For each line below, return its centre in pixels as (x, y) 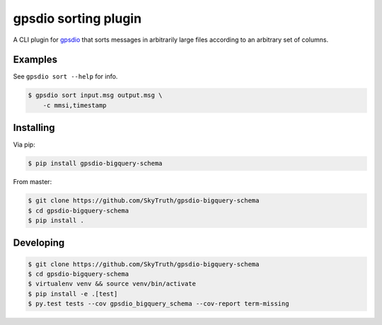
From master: (33, 182)
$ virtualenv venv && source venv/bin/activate (112, 284)
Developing (39, 243)
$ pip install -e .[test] (73, 293)
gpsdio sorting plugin (77, 18)
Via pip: (24, 144)
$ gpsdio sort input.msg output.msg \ (95, 95)
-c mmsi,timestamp (75, 105)
